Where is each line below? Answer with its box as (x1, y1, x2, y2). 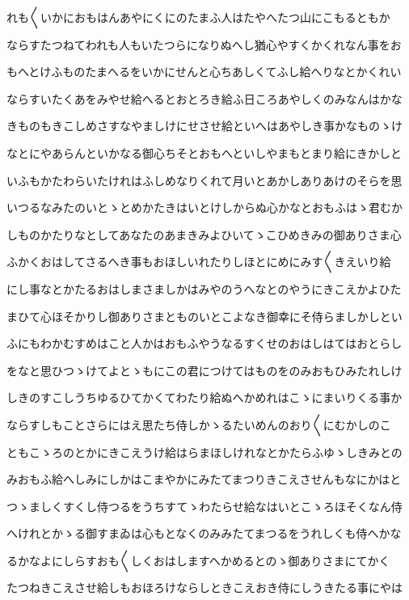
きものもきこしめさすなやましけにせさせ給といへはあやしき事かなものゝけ (6, 117, 403, 134)
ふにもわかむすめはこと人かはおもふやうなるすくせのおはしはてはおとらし (6, 335, 403, 352)
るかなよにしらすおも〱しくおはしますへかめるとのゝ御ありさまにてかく (6, 551, 390, 568)
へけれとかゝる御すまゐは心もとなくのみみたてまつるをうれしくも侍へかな (6, 525, 402, 542)
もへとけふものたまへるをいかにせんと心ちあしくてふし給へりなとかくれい (6, 63, 402, 80)
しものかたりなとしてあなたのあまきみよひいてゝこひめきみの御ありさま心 (6, 226, 402, 243)
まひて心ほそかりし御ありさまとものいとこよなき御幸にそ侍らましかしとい (6, 307, 403, 324)
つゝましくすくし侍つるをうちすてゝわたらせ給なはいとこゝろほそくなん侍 (6, 497, 403, 514)
